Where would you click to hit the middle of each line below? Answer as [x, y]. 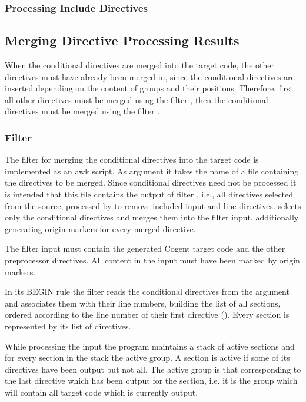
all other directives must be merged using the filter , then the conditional [137, 99]
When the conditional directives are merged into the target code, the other [139, 65]
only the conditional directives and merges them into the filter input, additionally [152, 217]
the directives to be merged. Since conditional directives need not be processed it [151, 182]
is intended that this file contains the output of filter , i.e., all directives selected [149, 194]
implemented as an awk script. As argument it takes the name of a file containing [152, 171]
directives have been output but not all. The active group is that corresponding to [153, 369]
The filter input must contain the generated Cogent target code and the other [145, 248]
